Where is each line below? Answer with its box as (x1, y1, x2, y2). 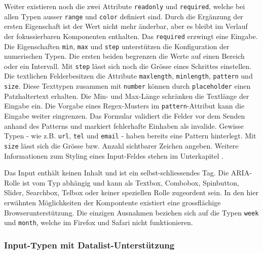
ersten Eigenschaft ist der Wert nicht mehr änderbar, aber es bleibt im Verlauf (4, 21, 248, 31)
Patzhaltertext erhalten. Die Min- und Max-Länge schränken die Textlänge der (4, 90, 249, 101)
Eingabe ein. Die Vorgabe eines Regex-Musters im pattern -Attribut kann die (4, 100, 245, 111)
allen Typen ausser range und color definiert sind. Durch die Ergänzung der (4, 11, 243, 21)
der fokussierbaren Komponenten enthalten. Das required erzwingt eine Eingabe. (4, 30, 258, 41)
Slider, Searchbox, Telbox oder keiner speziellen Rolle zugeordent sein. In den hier (4, 187, 258, 198)
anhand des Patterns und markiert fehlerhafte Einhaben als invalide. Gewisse (4, 120, 244, 131)
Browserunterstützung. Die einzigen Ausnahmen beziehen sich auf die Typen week (4, 207, 259, 217)
